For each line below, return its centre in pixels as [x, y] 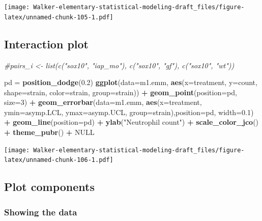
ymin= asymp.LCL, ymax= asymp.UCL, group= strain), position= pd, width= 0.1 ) [129, 112]
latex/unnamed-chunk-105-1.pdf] [59, 17]
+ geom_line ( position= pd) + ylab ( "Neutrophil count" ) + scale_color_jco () [132, 122]
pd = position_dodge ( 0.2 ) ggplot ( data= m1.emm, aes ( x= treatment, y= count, [131, 82]
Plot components [49, 187]
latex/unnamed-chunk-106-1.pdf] [59, 160]
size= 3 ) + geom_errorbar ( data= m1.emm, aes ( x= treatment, [103, 102]
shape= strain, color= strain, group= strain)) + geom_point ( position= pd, [121, 92]
